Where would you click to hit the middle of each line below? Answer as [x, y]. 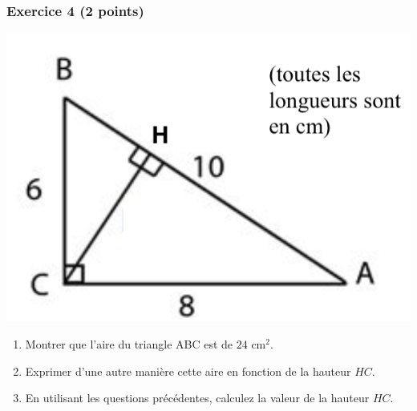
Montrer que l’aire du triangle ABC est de [129, 344]
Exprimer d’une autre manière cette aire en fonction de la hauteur [188, 371]
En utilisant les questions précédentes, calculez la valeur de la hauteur [197, 398]
